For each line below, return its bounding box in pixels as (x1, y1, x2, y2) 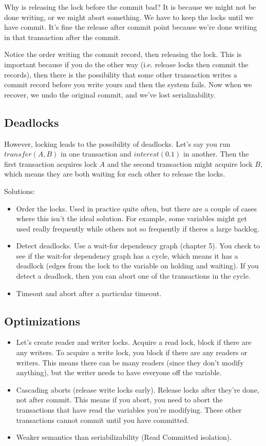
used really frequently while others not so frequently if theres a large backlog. (16, 223, 260, 234)
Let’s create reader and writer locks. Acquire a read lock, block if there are (16, 337, 252, 347)
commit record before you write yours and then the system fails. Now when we (4, 79, 252, 90)
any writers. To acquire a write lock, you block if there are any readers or (16, 347, 248, 358)
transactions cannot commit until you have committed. (16, 414, 189, 425)
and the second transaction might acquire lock (107, 158, 253, 169)
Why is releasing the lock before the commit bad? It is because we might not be (4, 2, 256, 12)
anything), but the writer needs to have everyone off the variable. (16, 367, 222, 378)
